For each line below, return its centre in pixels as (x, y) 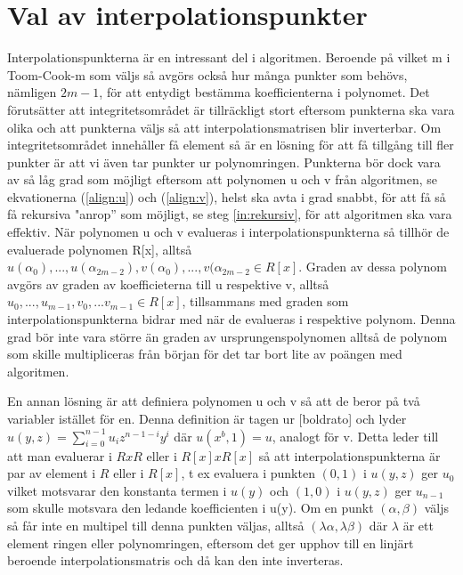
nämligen (32, 92)
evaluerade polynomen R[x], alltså (100, 249)
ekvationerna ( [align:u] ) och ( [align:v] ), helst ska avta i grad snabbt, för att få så (227, 196)
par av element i (52, 473)
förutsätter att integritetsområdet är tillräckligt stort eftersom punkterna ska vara (231, 109)
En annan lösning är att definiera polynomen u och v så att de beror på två (214, 401)
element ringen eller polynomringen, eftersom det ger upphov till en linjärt (211, 543)
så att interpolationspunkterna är (349, 455)
